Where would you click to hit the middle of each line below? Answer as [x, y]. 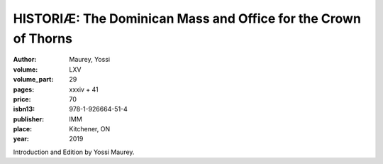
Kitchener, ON [89, 129]
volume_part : [33, 80]
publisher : [29, 119]
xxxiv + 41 [84, 89]
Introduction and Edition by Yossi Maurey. [74, 152]
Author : [25, 60]
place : [23, 129]
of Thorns [43, 38]
